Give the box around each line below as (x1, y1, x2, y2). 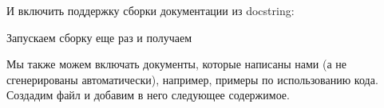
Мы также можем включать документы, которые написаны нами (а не (6, 56, 347, 72)
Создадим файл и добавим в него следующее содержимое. (6, 87, 290, 103)
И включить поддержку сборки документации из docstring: (6, 2, 295, 18)
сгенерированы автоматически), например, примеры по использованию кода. (6, 71, 378, 87)
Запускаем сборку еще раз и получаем (6, 29, 192, 45)
